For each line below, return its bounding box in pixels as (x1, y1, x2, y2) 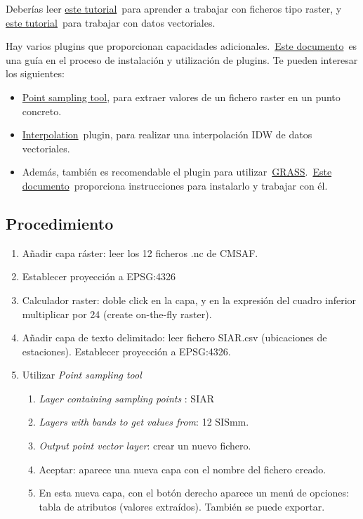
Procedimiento (6, 212, 114, 234)
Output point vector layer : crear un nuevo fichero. (39, 438, 251, 453)
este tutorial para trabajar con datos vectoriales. (6, 15, 216, 29)
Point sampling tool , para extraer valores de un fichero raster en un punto (22, 89, 341, 104)
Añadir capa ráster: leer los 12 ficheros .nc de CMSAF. (22, 245, 258, 260)
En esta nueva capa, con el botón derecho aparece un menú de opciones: (39, 485, 349, 500)
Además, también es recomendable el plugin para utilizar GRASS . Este (22, 164, 332, 179)
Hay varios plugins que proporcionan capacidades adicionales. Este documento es (6, 39, 357, 53)
